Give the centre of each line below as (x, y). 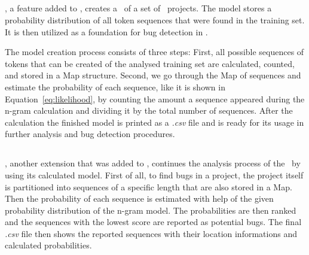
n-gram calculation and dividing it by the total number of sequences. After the (149, 110)
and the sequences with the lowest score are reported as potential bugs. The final (153, 222)
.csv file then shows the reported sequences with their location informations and (151, 233)
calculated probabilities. (48, 245)
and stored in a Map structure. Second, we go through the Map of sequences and (153, 75)
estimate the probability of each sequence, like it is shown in (115, 86)
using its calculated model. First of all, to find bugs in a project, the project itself (154, 174)
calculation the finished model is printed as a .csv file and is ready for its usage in (154, 122)
